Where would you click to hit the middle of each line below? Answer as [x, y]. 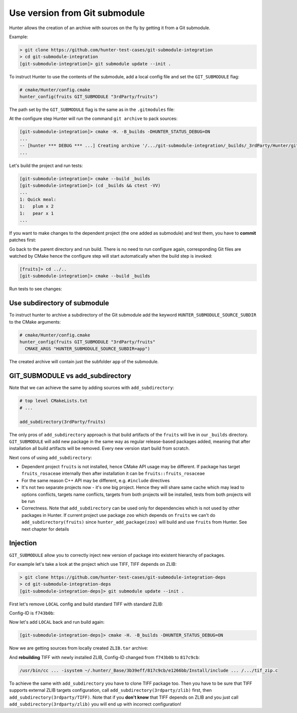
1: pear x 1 [37, 213]
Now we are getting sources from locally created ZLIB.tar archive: [79, 648]
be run [28, 501]
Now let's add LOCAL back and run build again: [57, 622]
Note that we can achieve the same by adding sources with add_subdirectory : [92, 388]
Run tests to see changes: [36, 289]
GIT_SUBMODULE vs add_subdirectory [70, 376]
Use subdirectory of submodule [59, 303]
